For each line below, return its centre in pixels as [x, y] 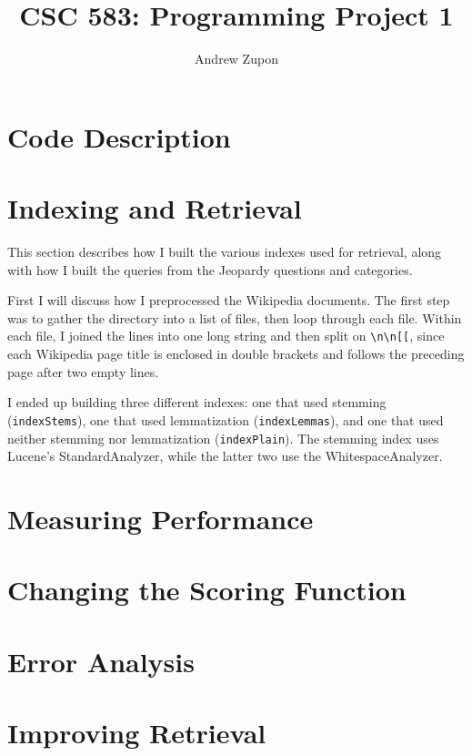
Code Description [119, 136]
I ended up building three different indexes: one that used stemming [197, 402]
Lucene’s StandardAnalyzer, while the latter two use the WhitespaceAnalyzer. [225, 456]
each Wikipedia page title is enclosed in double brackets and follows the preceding [236, 354]
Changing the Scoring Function [207, 590]
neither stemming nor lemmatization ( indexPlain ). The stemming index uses [223, 438]
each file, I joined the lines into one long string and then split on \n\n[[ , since [226, 336]
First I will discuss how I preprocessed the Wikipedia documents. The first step [229, 300]
